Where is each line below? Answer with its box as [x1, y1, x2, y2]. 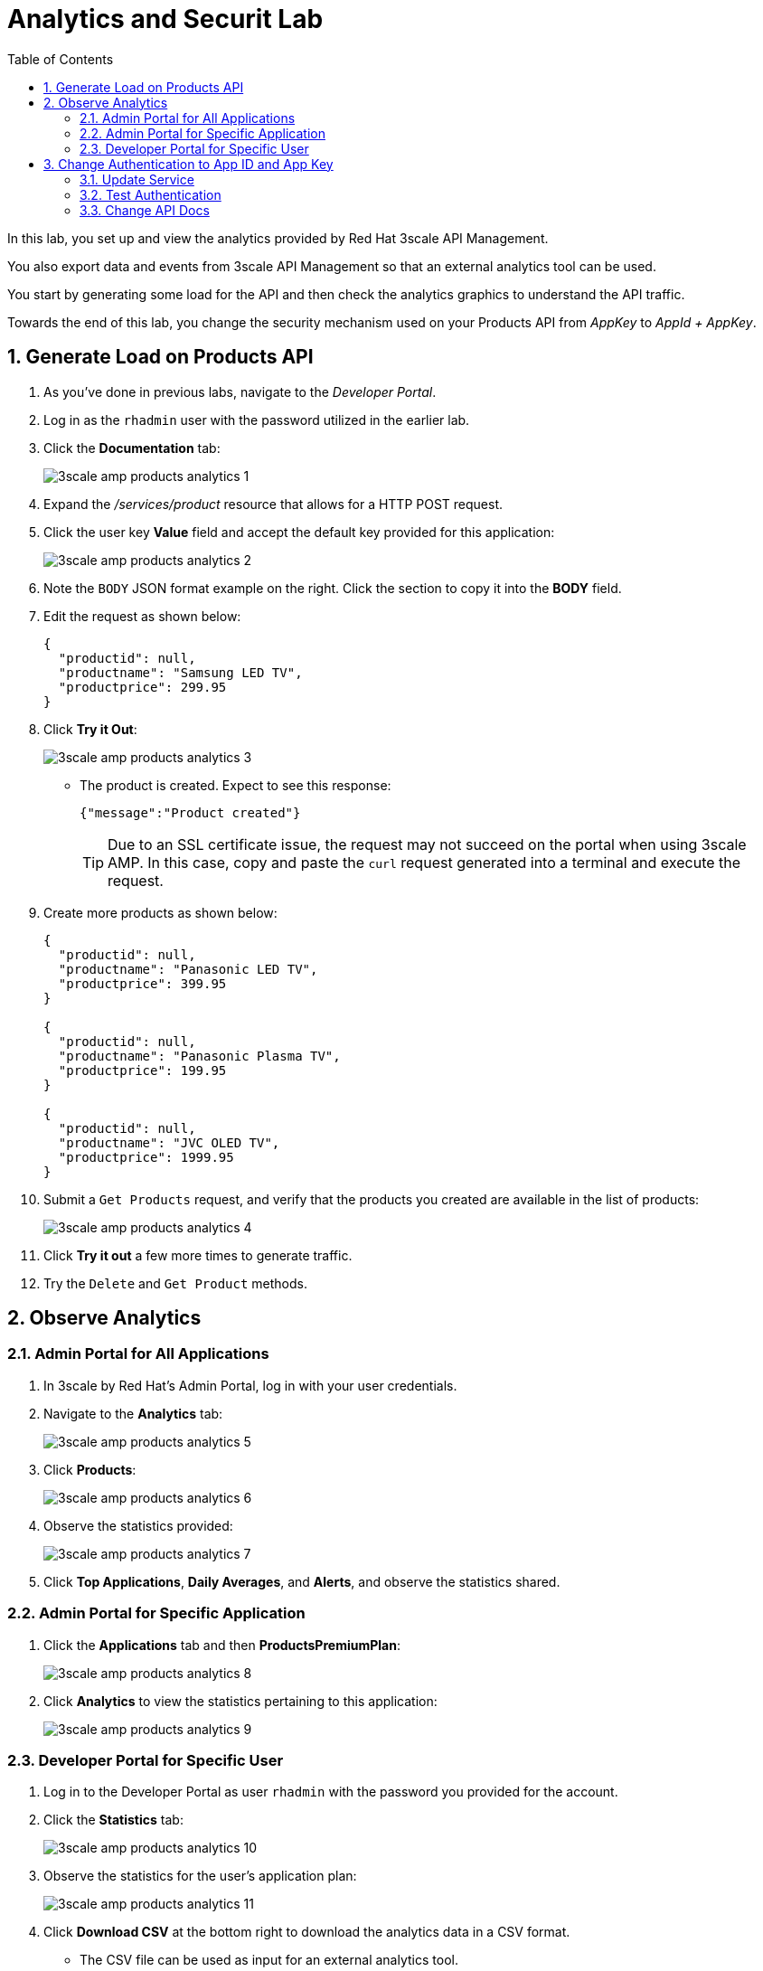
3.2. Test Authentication [80, 186, 221, 203]
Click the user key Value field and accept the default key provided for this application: [43, 523, 555, 540]
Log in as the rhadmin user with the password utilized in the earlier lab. [43, 411, 470, 428]
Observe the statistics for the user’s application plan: [43, 1868, 357, 1884]
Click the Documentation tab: [43, 439, 221, 456]
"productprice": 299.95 [58, 679, 227, 694]
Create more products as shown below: [43, 904, 278, 920]
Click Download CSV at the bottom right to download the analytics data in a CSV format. [43, 1924, 570, 1940]
